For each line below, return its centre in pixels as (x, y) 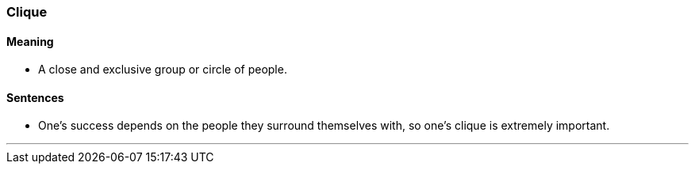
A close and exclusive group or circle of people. (163, 70)
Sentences (35, 97)
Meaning (30, 41)
